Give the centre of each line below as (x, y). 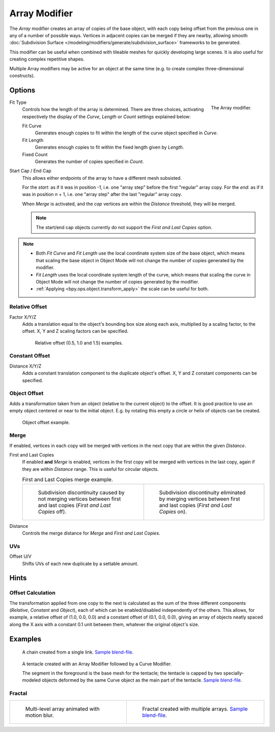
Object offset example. (46, 422)
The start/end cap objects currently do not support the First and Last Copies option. (124, 227)
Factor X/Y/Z (23, 317)
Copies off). (52, 512)
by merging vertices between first (200, 499)
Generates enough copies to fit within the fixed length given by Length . (109, 147)
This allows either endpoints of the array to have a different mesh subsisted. (102, 178)
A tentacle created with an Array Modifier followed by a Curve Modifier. (97, 664)
